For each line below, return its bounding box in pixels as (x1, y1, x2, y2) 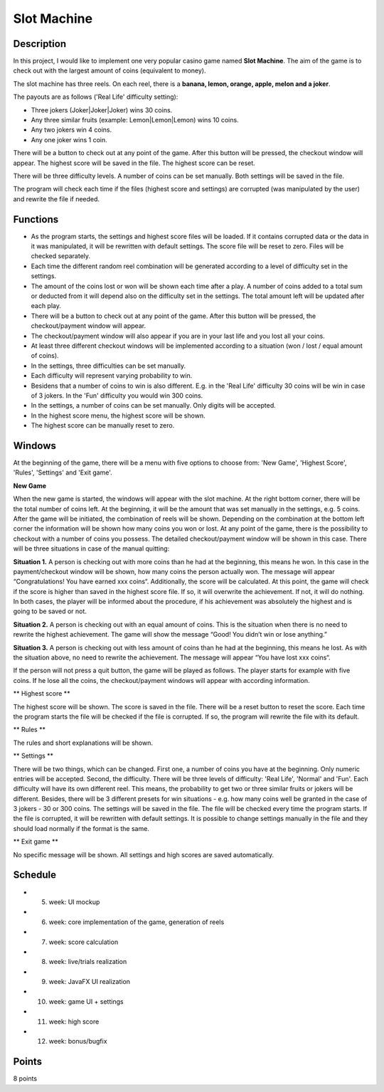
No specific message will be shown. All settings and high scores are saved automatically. (13, 850, 274, 859)
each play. (31, 302, 62, 310)
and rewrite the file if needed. (13, 194, 100, 203)
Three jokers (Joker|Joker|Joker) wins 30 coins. (31, 105, 173, 114)
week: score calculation (48, 938, 119, 946)
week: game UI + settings (48, 997, 124, 1006)
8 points (13, 1074, 38, 1083)
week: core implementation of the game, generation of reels (48, 918, 225, 926)
